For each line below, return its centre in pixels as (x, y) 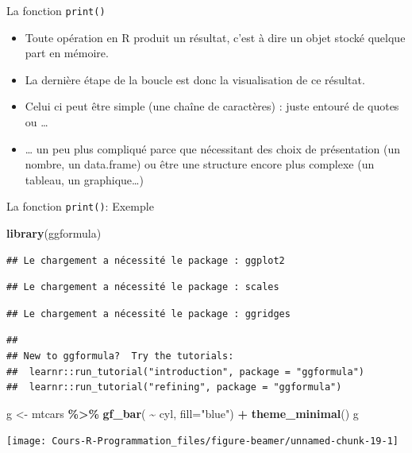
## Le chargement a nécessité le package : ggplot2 (146, 260)
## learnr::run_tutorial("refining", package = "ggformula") (174, 387)
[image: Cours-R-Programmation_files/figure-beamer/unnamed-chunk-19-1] (202, 441)
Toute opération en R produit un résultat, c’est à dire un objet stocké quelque (215, 37)
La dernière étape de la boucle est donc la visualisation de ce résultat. (195, 79)
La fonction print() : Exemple (80, 206)
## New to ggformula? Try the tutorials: (120, 356)
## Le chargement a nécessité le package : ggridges (148, 314)
